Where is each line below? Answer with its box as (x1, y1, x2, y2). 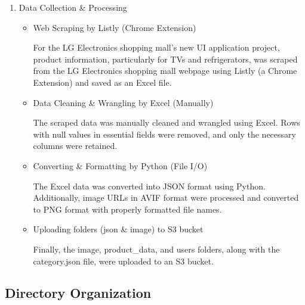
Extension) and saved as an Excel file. (33, 76, 172, 88)
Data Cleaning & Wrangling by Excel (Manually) (33, 96, 214, 108)
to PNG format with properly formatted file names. (33, 203, 222, 215)
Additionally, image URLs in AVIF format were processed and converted (33, 191, 299, 204)
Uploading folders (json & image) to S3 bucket (33, 223, 204, 235)
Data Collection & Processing (19, 1, 127, 13)
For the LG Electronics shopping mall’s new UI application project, (33, 41, 280, 54)
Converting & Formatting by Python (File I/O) (33, 159, 208, 172)
